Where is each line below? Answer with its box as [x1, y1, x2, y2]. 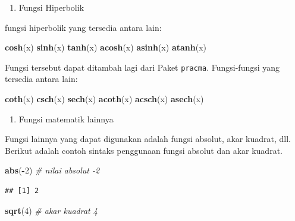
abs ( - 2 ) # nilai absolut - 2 [5, 164, 100, 176]
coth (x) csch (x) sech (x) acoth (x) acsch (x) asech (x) [5, 93, 204, 105]
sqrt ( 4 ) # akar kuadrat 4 [5, 204, 98, 216]
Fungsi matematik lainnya [18, 112, 114, 125]
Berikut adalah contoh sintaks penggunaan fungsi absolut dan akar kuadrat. [5, 144, 283, 156]
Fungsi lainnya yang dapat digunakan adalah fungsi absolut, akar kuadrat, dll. [5, 132, 291, 145]
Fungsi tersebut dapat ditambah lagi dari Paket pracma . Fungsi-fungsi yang [5, 61, 280, 73]
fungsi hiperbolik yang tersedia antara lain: [5, 21, 162, 33]
